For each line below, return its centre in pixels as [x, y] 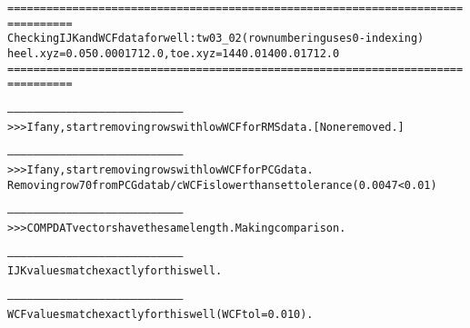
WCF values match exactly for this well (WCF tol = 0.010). [160, 314]
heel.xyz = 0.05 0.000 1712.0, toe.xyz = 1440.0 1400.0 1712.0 [174, 53]
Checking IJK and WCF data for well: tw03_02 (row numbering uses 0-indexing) [216, 39]
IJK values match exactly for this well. [115, 271]
